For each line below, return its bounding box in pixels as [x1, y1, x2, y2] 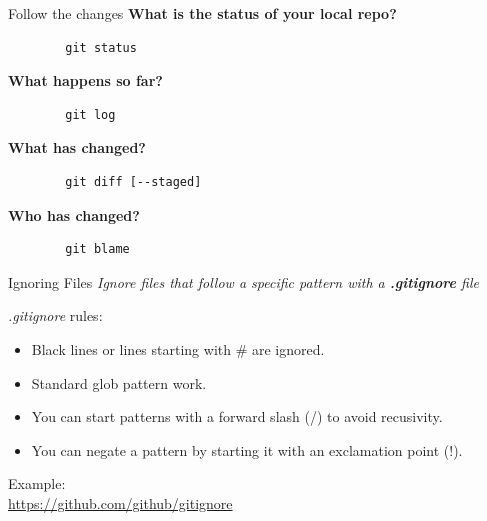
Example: [8, 473, 66, 494]
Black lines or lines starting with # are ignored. [31, 338, 325, 359]
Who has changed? [8, 204, 140, 225]
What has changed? [8, 137, 146, 158]
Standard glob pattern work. [31, 372, 207, 393]
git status [65, 40, 137, 55]
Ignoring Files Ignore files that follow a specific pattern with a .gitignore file [8, 271, 479, 292]
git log [65, 107, 116, 122]
